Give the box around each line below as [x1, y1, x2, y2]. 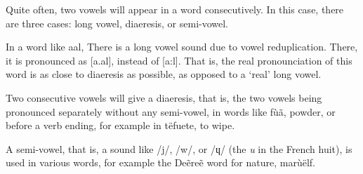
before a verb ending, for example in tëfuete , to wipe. [6, 118, 235, 133]
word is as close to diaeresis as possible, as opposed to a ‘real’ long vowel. [6, 67, 322, 81]
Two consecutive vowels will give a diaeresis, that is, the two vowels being [6, 90, 322, 105]
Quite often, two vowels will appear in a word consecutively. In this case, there [6, 2, 344, 16]
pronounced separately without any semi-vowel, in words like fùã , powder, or [6, 104, 336, 119]
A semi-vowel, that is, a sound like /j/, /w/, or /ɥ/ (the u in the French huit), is [6, 141, 352, 156]
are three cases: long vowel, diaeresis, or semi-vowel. [6, 15, 229, 30]
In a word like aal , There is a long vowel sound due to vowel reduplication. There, [6, 39, 358, 54]
